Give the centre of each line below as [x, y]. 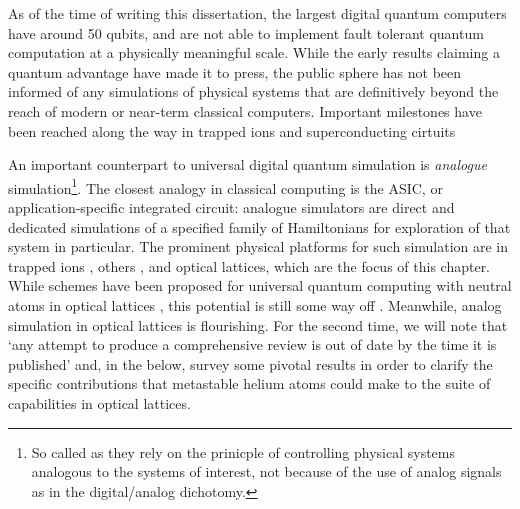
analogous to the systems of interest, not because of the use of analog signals [266, 471]
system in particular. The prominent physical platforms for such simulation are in [258, 246]
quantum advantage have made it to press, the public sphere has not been [235, 71]
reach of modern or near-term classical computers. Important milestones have [245, 110]
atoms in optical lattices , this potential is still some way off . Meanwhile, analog [255, 304]
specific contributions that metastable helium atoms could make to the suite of [249, 383]
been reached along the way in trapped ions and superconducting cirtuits [232, 130]
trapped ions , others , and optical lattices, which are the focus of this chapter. [249, 265]
